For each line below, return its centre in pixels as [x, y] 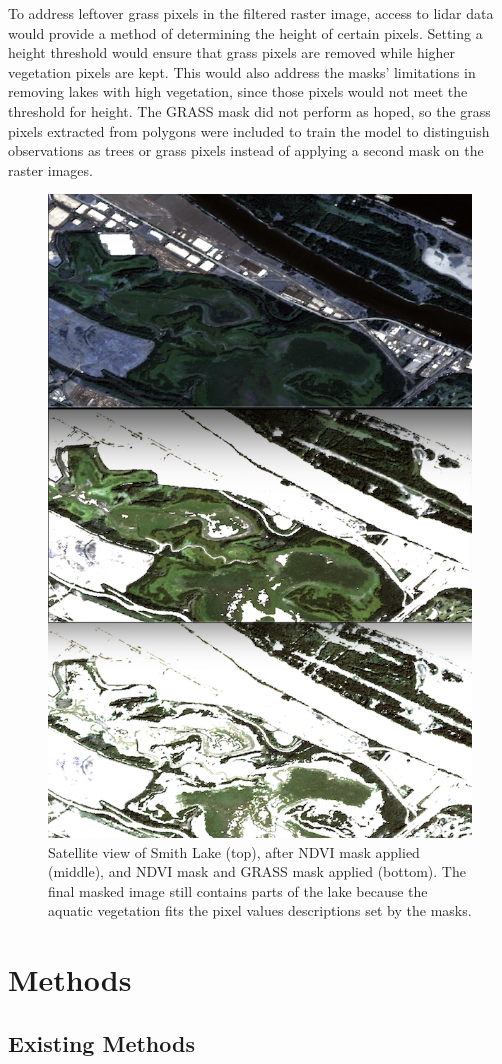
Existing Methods [101, 1042]
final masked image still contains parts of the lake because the [238, 890]
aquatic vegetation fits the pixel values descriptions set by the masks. [260, 910]
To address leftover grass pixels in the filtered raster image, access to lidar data [251, 13]
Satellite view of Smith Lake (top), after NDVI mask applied [234, 851]
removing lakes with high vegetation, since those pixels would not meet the [238, 91]
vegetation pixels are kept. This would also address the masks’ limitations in [242, 71]
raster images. [50, 169]
